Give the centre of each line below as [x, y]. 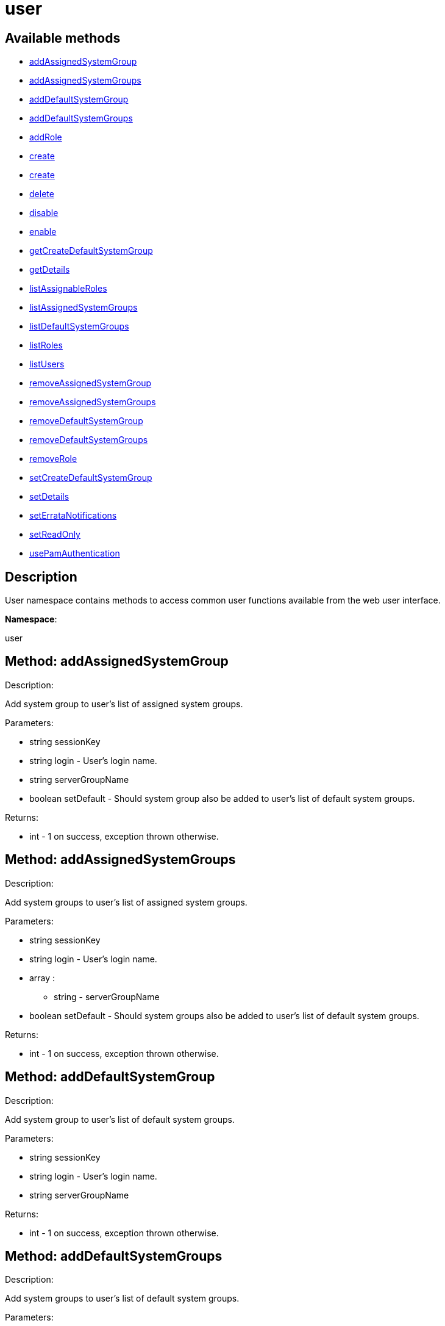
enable [43, 232]
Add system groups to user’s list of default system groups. [122, 1299]
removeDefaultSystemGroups [89, 440]
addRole [46, 137]
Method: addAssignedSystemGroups [120, 860]
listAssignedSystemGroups [84, 308]
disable [44, 213]
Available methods [63, 38]
